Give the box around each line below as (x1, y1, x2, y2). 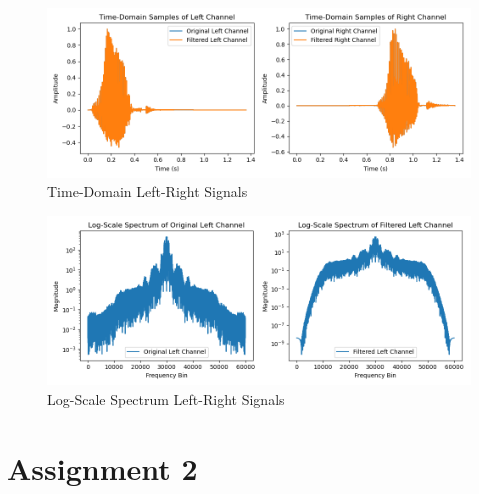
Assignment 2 (7, 447, 198, 488)
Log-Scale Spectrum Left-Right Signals (47, 388, 285, 409)
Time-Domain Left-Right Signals (47, 181, 248, 202)
